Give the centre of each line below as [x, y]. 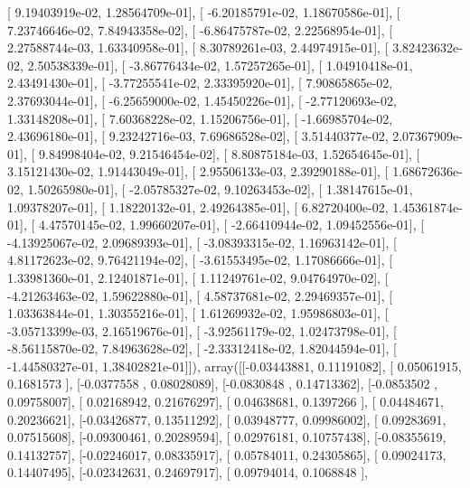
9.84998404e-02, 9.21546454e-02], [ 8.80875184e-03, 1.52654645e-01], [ [229, 153]
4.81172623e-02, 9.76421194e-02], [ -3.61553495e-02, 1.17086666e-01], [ [200, 260]
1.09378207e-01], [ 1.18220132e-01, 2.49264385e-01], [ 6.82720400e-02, [198, 206]
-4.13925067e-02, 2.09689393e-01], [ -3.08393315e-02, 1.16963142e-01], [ [202, 242]
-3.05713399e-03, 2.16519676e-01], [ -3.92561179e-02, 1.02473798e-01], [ [202, 330]
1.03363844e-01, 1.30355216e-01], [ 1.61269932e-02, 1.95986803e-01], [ [198, 313]
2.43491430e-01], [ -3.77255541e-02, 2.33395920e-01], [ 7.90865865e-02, [200, 83]
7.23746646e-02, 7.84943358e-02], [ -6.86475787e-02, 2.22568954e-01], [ [200, 29]
